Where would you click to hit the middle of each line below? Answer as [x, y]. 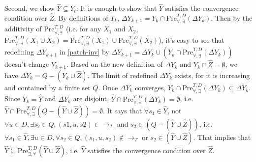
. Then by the [232, 18]
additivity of [23, 29]
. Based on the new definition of [114, 64]
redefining [19, 52]
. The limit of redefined [122, 75]
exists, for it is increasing [212, 75]
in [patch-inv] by [84, 52]
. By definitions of [81, 18]
